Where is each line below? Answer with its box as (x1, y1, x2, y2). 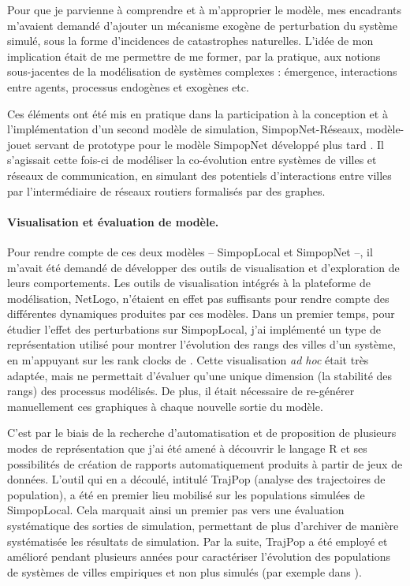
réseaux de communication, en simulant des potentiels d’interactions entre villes (7, 166, 392, 183)
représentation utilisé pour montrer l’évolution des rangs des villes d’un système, (7, 336, 396, 353)
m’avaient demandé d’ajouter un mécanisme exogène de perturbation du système (7, 17, 397, 33)
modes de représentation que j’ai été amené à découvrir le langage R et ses (7, 440, 367, 457)
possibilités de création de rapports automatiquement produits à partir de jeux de (7, 455, 403, 472)
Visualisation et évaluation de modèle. (7, 213, 219, 230)
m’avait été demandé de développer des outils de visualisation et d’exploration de (7, 259, 400, 275)
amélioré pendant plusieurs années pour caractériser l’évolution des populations (7, 548, 391, 565)
